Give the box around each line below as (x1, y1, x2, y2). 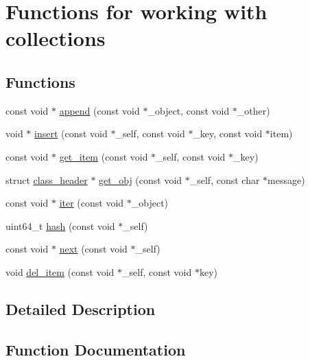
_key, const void (193, 126, 263, 141)
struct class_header (5, 172, 88, 187)
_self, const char (189, 172, 260, 187)
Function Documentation (5, 338, 186, 360)
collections (5, 24, 106, 52)
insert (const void (34, 126, 108, 141)
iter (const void (59, 196, 124, 210)
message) (267, 172, 305, 187)
